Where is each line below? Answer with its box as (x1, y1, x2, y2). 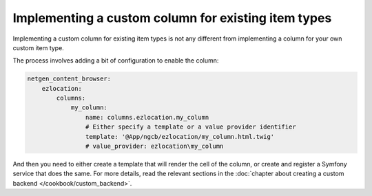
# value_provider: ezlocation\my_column (85, 142, 224, 151)
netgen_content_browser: (27, 75, 112, 83)
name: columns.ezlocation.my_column (85, 113, 209, 121)
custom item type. (12, 43, 65, 52)
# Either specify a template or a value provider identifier (85, 123, 296, 131)
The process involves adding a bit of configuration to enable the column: (12, 56, 219, 65)
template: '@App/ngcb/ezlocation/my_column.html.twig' (85, 133, 275, 140)
